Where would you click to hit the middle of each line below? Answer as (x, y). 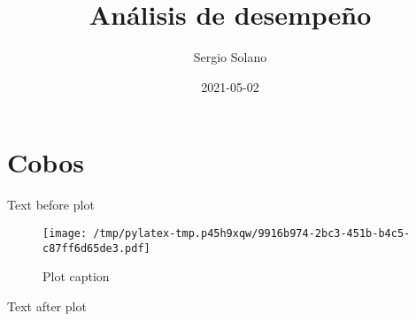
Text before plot (51, 205)
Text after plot (47, 306)
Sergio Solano (230, 57)
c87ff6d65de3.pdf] (96, 248)
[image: (65, 233)
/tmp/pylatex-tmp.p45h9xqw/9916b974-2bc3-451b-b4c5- (252, 233)
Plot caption (76, 276)
